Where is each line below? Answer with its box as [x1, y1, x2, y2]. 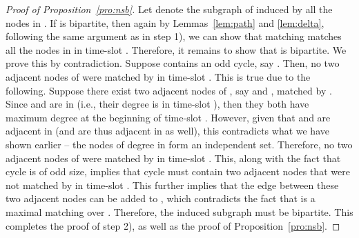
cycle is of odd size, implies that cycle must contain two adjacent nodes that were [6, 164, 350, 179]
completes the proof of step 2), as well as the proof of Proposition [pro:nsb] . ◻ [6, 218, 340, 232]
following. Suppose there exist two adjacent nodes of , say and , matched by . [6, 83, 332, 97]
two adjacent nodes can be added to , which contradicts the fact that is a [6, 191, 316, 206]
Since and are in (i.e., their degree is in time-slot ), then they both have [6, 97, 309, 111]
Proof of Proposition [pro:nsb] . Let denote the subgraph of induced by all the [6, 2, 333, 16]
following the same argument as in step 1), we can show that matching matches [6, 29, 342, 43]
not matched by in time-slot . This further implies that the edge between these [6, 177, 339, 192]
